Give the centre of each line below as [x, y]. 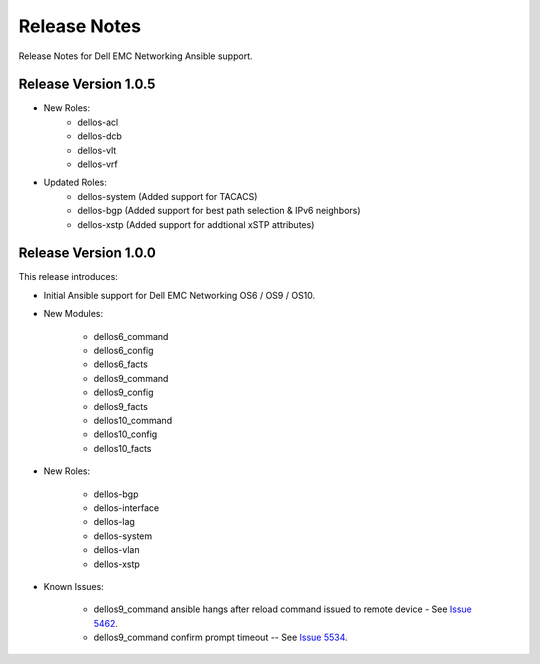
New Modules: [73, 314]
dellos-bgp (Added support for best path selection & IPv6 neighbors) [219, 211]
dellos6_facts [121, 364]
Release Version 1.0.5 [87, 84]
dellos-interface [126, 507]
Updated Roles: [75, 182]
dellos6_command [131, 336]
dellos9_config [123, 392]
